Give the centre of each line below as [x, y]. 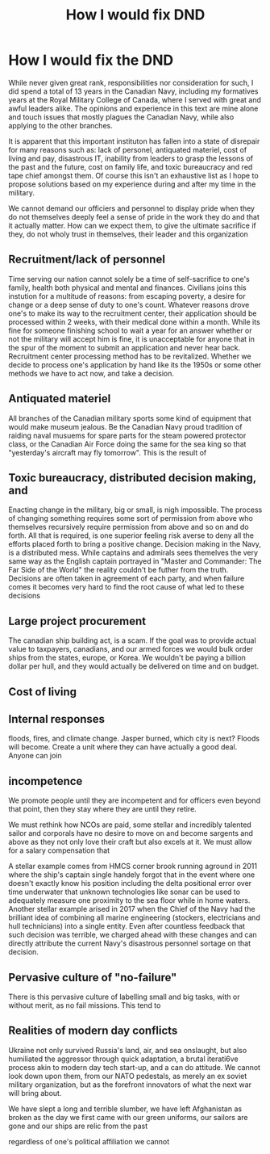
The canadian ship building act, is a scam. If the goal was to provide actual [132, 640]
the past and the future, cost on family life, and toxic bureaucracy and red [131, 166]
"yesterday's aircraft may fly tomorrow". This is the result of [108, 452]
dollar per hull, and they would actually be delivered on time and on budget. [134, 666]
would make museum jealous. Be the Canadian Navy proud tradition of [125, 426]
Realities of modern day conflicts [93, 1031]
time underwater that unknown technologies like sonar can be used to [124, 892]
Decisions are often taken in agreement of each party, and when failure [127, 578]
